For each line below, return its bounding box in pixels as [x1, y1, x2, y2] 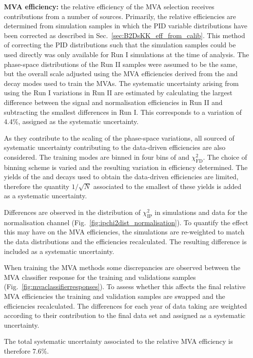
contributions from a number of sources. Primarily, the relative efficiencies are [4, 11, 236, 21]
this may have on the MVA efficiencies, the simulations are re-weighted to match [4, 227, 245, 237]
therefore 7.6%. [4, 346, 49, 356]
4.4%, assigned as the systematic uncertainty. [4, 116, 139, 126]
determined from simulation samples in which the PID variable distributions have [4, 21, 248, 31]
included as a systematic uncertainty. [4, 246, 115, 256]
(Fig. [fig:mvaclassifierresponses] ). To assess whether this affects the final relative [4, 281, 246, 292]
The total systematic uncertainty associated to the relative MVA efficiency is [4, 336, 233, 346]
